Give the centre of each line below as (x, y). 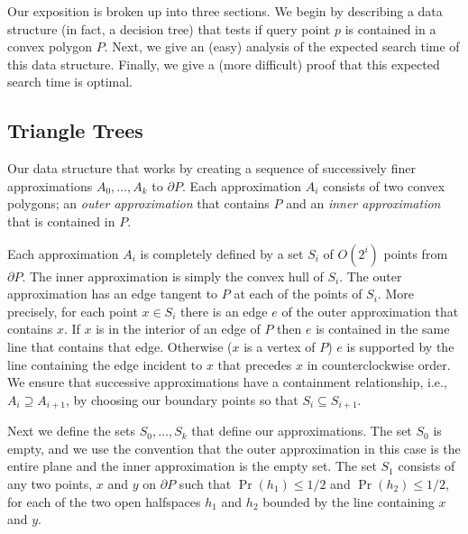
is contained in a (390, 28)
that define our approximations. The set (302, 431)
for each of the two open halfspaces (104, 501)
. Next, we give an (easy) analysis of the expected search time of (282, 46)
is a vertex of (280, 346)
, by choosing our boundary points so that (182, 399)
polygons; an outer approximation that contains (138, 203)
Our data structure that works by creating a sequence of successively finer (211, 168)
